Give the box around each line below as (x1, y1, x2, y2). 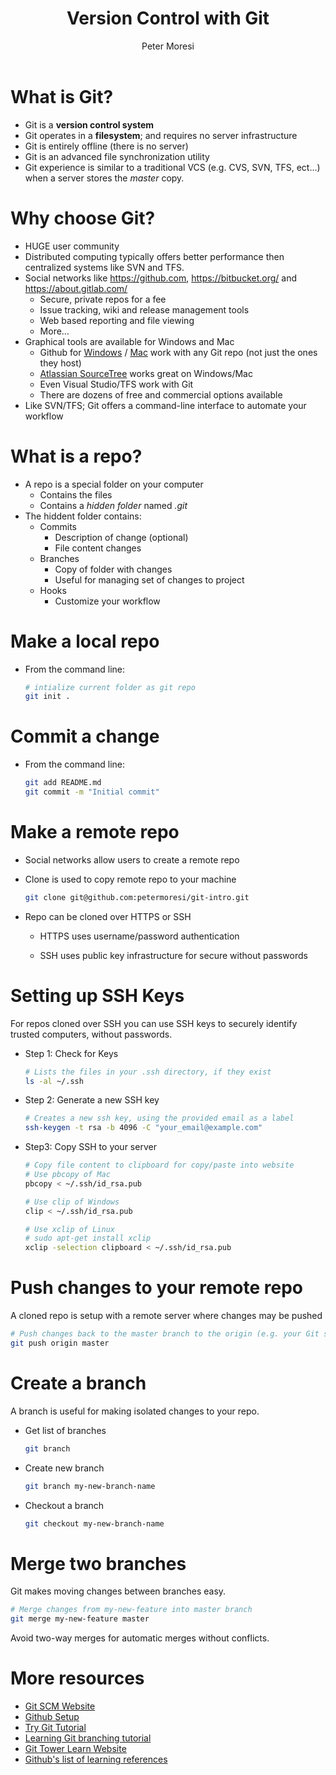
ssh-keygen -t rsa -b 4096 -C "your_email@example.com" (24, 1123, 263, 1133)
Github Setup (24, 1711, 80, 1723)
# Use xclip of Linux (24, 1224, 115, 1234)
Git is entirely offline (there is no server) (24, 140, 189, 152)
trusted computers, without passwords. (10, 1028, 173, 1040)
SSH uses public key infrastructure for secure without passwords (39, 949, 308, 961)
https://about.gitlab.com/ (24, 282, 128, 294)
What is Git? (10, 85, 114, 108)
